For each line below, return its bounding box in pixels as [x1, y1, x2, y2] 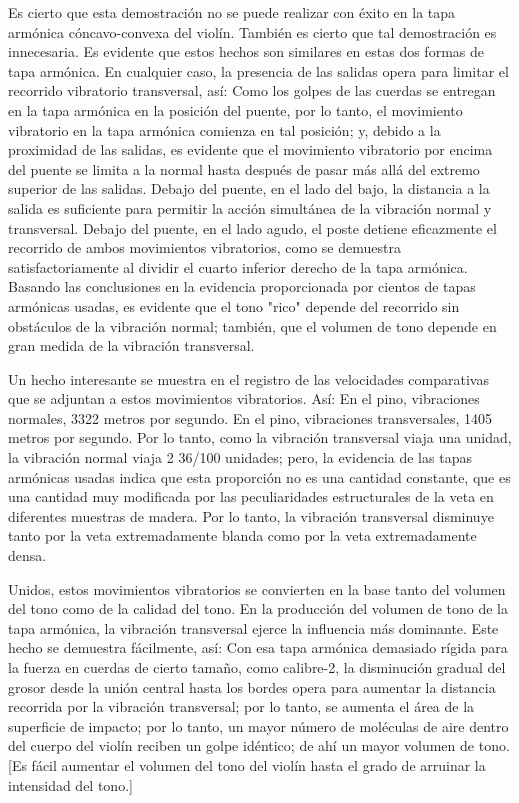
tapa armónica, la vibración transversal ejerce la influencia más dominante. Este [8, 617, 499, 638]
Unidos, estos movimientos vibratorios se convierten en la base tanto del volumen [8, 578, 506, 599]
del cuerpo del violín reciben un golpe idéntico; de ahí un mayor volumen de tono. [8, 735, 510, 756]
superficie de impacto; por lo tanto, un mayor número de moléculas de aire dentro [8, 715, 509, 736]
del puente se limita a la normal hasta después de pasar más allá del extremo [8, 158, 480, 179]
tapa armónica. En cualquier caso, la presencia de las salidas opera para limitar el [8, 60, 509, 81]
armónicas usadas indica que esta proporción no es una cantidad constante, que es [8, 466, 511, 487]
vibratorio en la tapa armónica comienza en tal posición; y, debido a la [8, 119, 441, 140]
